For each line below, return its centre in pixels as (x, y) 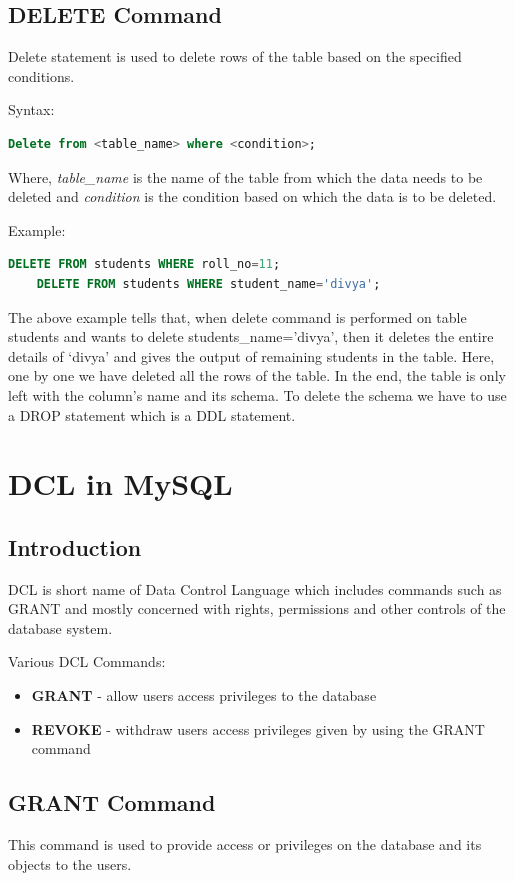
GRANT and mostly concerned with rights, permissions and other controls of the (257, 608)
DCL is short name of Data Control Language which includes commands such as (255, 588)
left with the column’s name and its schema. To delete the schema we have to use (257, 394)
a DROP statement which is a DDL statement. (152, 414)
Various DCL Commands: (87, 661)
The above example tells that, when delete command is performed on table (237, 316)
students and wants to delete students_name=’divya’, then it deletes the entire (251, 336)
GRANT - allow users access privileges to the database (204, 695)
